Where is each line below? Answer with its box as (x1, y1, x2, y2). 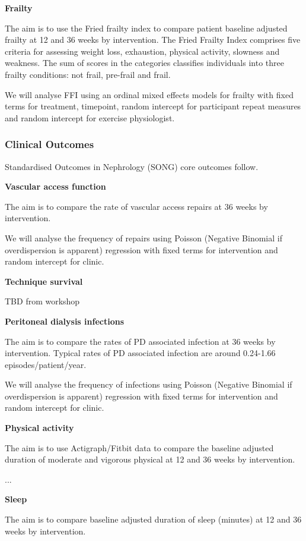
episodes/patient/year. (5, 358, 87, 370)
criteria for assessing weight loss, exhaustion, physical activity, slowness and (5, 45, 280, 57)
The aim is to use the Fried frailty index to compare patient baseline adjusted (5, 21, 288, 34)
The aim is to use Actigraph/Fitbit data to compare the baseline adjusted (5, 441, 274, 454)
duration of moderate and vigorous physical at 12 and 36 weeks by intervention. (5, 453, 295, 465)
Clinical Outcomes (5, 137, 94, 152)
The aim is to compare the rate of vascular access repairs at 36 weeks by (5, 200, 268, 212)
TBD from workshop (5, 295, 80, 307)
